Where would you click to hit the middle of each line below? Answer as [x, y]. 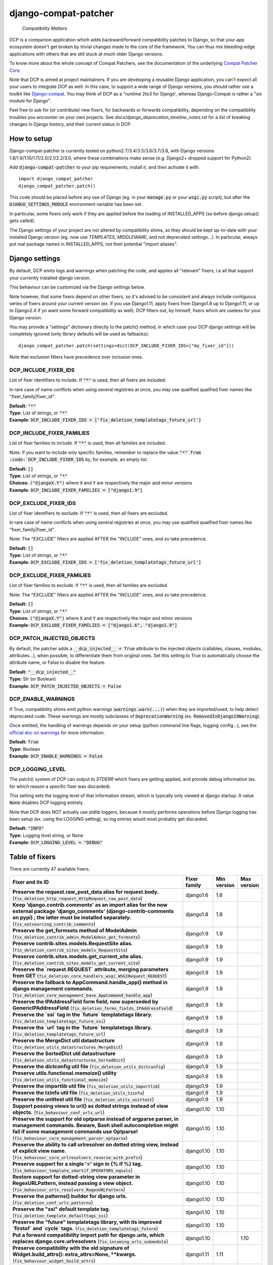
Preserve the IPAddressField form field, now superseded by [85, 1001]
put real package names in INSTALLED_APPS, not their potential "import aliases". [94, 244]
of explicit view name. [39, 1151]
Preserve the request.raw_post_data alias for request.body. [86, 892]
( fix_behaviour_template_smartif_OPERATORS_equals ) [73, 1170]
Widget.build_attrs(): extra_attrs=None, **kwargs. [74, 1254]
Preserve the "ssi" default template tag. [61, 1209]
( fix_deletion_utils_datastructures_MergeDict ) [67, 1046]
